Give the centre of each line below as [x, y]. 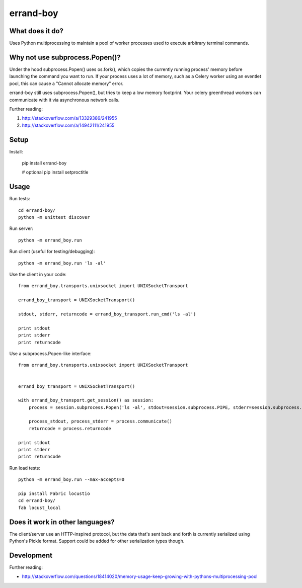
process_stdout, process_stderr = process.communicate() [100, 422]
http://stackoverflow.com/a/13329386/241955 [69, 118]
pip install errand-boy [44, 163]
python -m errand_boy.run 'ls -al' [62, 263]
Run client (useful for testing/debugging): [52, 251]
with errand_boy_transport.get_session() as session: [86, 400]
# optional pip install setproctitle [55, 172]
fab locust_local [40, 508]
